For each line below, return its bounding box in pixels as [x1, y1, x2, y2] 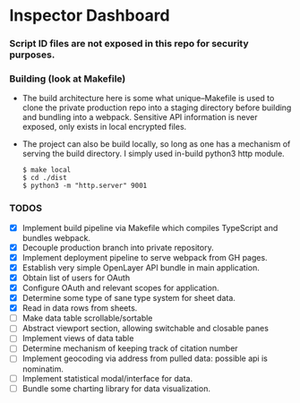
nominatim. [21, 364, 64, 374]
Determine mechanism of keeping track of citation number [21, 343, 239, 354]
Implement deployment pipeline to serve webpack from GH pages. [21, 252, 268, 262]
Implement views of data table [21, 333, 134, 344]
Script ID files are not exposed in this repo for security [9, 38, 249, 50]
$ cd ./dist [21, 174, 67, 183]
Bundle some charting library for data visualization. [21, 382, 210, 394]
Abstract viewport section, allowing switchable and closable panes [21, 323, 269, 334]
